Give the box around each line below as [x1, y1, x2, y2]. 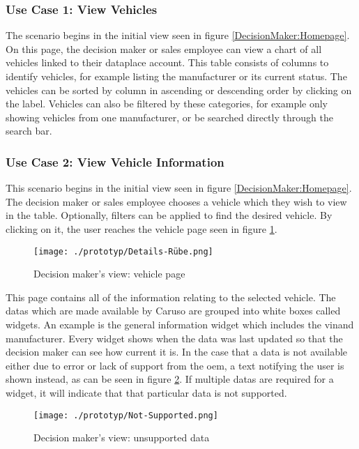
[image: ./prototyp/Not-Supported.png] [33, 410, 218, 420]
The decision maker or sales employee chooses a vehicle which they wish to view [6, 194, 347, 208]
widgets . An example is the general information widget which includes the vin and [6, 317, 354, 331]
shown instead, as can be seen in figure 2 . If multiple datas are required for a [6, 372, 334, 386]
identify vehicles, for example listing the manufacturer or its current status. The [6, 69, 347, 83]
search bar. [6, 123, 52, 138]
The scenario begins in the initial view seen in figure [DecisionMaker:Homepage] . [6, 28, 350, 43]
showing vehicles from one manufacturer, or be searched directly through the [6, 109, 333, 124]
